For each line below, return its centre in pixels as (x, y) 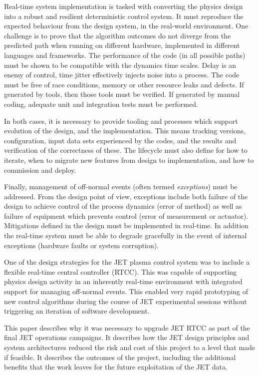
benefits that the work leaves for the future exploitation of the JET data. (116, 367)
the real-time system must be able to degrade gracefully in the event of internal (126, 235)
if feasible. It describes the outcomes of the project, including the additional (120, 357)
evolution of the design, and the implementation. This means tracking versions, (125, 131)
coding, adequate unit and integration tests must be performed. (101, 104)
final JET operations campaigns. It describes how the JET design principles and (127, 337)
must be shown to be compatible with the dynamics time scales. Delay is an (120, 65)
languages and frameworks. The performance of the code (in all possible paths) (125, 55)
